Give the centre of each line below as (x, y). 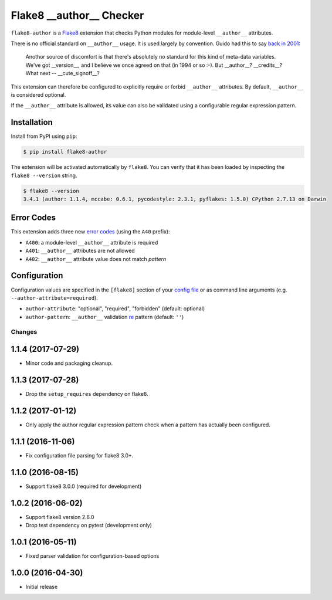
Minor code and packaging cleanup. (69, 363)
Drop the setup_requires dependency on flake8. (87, 394)
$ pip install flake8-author (65, 152)
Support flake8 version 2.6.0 (60, 517)
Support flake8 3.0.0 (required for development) (84, 486)
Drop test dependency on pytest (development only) (89, 526)
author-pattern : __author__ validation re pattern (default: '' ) (105, 317)
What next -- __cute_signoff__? (62, 73)
